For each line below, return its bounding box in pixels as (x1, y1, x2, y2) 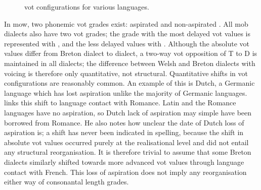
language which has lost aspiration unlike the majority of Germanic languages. (4, 87, 247, 98)
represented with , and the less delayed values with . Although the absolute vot (4, 38, 250, 48)
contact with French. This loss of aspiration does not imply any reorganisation (4, 166, 247, 177)
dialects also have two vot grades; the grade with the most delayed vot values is (4, 28, 250, 39)
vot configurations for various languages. (24, 2, 149, 12)
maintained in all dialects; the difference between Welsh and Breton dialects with (4, 57, 255, 68)
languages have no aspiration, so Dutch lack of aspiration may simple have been (4, 107, 252, 117)
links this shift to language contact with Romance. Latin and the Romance (4, 97, 236, 108)
